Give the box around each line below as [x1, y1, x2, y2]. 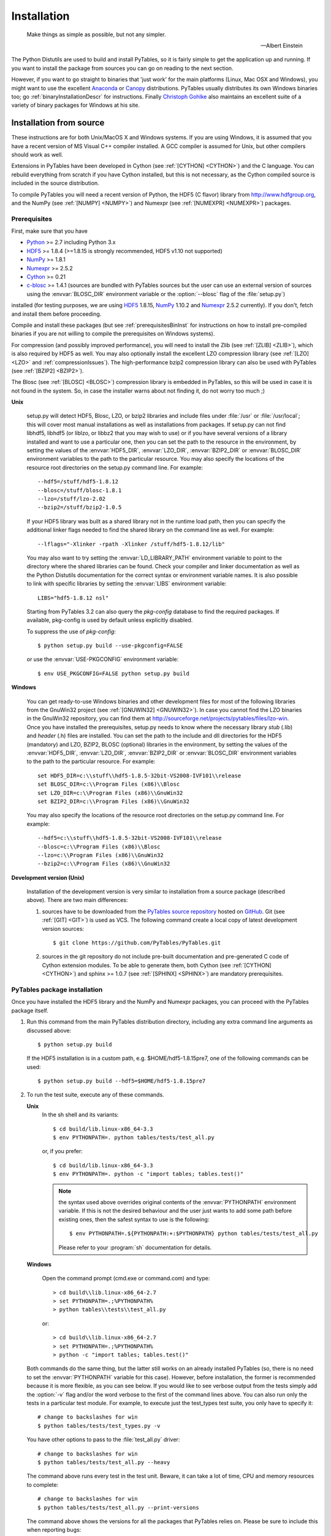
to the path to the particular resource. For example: [26, 758, 156, 765]
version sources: [42, 925, 85, 932]
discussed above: [26, 1027, 72, 1034]
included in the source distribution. [11, 179, 99, 187]
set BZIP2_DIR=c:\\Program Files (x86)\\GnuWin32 [37, 797, 190, 805]
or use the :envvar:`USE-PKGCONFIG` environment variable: [26, 656, 179, 663]
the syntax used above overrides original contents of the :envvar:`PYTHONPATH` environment [58, 1198, 297, 1205]
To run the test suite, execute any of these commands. [26, 1091, 165, 1099]
